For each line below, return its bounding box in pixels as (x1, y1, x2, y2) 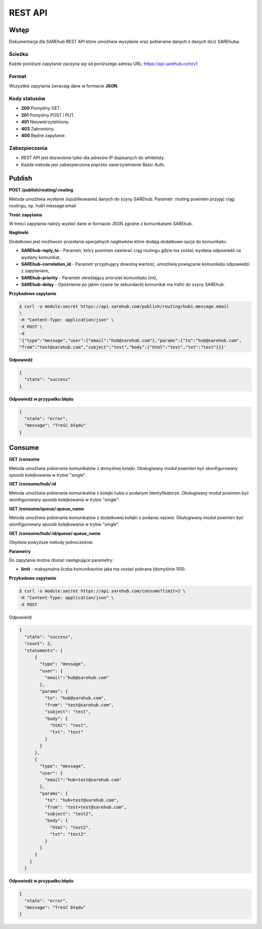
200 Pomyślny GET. (21, 105, 61, 111)
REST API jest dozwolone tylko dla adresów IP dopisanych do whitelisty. (21, 155, 165, 161)
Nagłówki (9, 230, 29, 235)
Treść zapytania (9, 212, 42, 217)
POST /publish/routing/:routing (9, 187, 74, 193)
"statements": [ (24, 647, 63, 653)
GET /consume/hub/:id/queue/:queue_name (9, 530, 101, 536)
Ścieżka (9, 51, 29, 57)
